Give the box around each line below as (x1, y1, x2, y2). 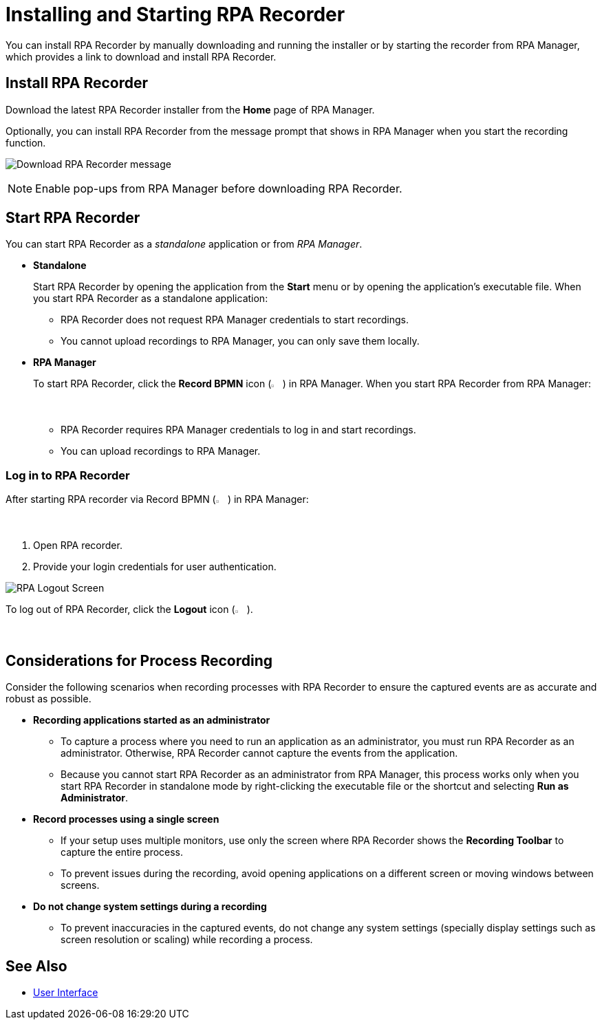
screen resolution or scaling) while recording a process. (61, 934, 313, 946)
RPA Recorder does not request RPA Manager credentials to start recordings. (61, 314, 409, 326)
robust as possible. (6, 693, 92, 705)
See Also (6, 957, 67, 975)
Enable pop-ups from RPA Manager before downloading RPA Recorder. (35, 181, 402, 195)
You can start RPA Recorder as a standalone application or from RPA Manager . (6, 238, 363, 250)
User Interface (33, 986, 98, 998)
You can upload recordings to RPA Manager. (61, 445, 261, 457)
